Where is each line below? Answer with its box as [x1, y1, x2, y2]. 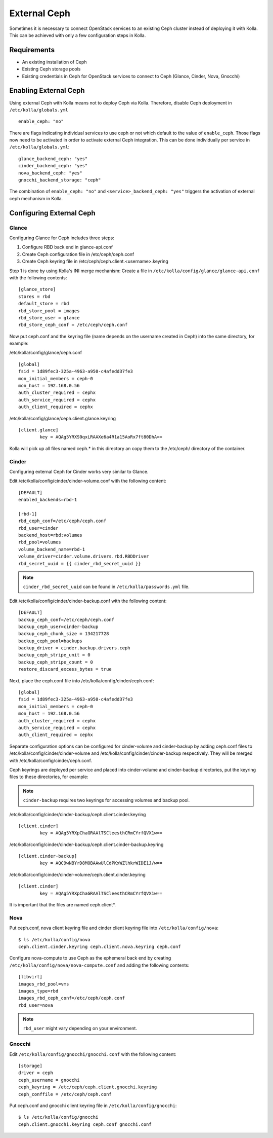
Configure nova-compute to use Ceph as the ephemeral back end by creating [9, 955, 171, 961]
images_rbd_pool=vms [18, 981, 69, 987]
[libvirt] [18, 974, 42, 980]
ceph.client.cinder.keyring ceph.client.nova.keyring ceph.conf [18, 943, 181, 949]
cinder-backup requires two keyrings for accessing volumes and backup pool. [23, 797, 190, 803]
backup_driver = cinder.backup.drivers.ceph [18, 645, 131, 651]
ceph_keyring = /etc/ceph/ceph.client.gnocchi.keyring [18, 1084, 157, 1090]
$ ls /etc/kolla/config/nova [18, 937, 90, 942]
